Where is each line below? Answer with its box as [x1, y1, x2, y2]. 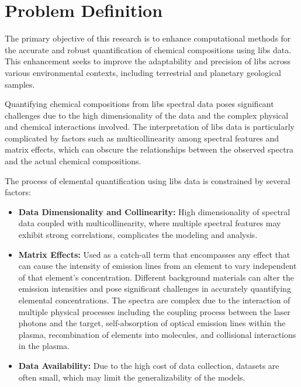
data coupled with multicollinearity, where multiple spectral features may [18, 217, 281, 229]
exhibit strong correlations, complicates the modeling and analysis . [18, 229, 258, 241]
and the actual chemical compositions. [5, 155, 141, 167]
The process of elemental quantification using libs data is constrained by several [5, 174, 290, 186]
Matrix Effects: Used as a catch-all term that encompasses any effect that [18, 248, 290, 260]
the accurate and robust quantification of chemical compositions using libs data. [5, 43, 292, 56]
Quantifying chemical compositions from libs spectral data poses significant [5, 98, 274, 110]
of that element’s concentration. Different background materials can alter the [18, 271, 294, 283]
